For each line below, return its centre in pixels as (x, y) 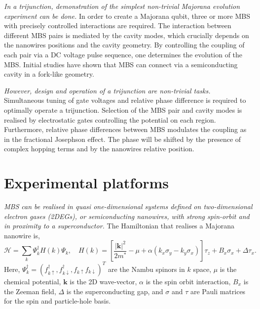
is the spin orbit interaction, (188, 281)
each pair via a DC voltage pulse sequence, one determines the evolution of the (123, 54)
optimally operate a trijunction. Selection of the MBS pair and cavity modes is (123, 110)
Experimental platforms (87, 183)
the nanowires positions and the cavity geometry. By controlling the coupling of (124, 45)
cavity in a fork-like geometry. (49, 74)
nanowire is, (22, 235)
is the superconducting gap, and (115, 291)
